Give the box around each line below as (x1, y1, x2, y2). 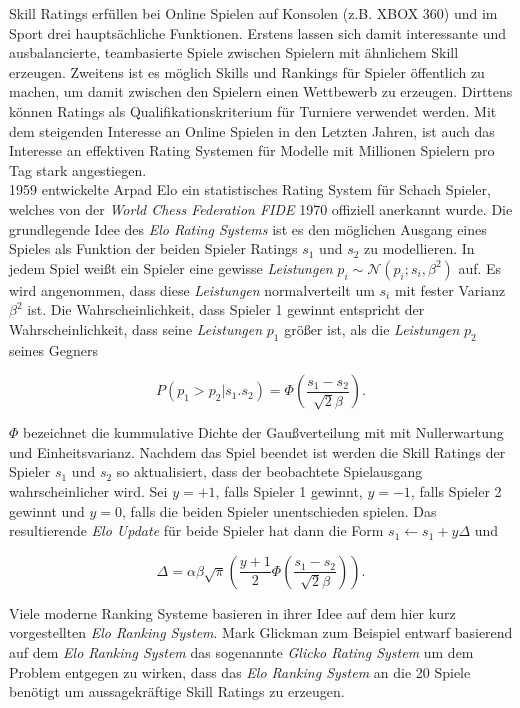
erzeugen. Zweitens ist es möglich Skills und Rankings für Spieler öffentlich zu (9, 61, 485, 82)
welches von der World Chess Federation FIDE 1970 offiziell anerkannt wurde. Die (9, 198, 513, 219)
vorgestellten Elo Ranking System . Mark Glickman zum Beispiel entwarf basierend (9, 622, 513, 643)
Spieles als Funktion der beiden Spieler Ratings (9, 238, 298, 259)
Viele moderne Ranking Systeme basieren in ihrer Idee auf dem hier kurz (9, 602, 456, 623)
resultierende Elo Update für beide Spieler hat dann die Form (9, 520, 384, 541)
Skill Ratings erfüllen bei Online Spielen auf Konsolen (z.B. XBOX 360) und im (9, 3, 498, 23)
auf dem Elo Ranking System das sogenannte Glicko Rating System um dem (9, 642, 474, 663)
